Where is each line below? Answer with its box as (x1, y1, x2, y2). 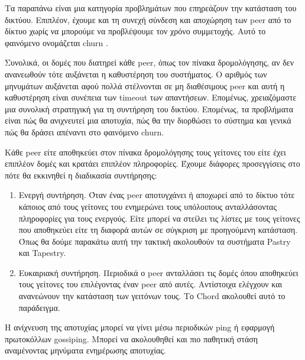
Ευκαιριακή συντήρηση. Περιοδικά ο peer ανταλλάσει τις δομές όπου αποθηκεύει (18, 266, 298, 278)
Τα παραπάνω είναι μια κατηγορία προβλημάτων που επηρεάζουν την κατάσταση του (5, 2, 297, 14)
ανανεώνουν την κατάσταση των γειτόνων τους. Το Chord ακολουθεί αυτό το (18, 290, 285, 302)
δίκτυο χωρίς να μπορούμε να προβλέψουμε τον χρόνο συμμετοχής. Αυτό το (5, 25, 266, 37)
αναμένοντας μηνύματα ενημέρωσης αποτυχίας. (5, 344, 166, 356)
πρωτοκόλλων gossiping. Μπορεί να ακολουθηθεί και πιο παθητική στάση (5, 332, 258, 345)
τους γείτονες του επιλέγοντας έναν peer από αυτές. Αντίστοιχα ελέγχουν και (18, 278, 283, 290)
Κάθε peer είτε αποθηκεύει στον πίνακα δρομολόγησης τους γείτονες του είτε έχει (5, 145, 286, 158)
